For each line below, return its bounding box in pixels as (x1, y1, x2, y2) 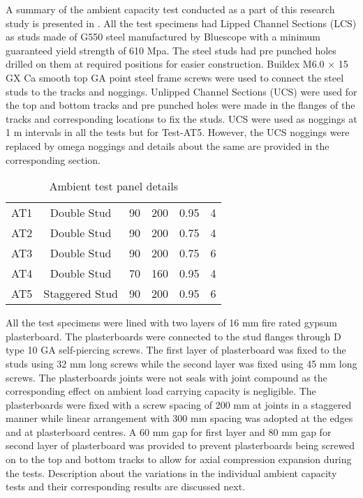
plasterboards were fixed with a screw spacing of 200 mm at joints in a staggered (6, 397, 352, 412)
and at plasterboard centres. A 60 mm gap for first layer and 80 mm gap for (6, 424, 332, 439)
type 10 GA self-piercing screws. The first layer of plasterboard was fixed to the (6, 342, 346, 357)
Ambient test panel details (49, 178, 179, 195)
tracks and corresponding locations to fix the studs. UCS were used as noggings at (6, 111, 357, 126)
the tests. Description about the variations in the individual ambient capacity (6, 465, 337, 480)
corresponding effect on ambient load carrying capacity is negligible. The (6, 384, 316, 398)
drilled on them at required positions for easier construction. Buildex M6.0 (6, 56, 325, 71)
